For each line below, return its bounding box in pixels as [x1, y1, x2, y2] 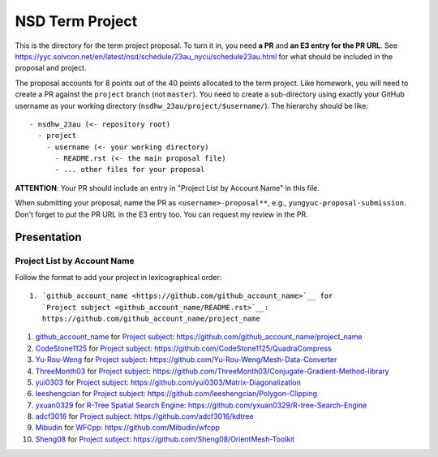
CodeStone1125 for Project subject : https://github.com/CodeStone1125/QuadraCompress [35, 343, 332, 353]
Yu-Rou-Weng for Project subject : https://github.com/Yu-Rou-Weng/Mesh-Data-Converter [35, 355, 337, 364]
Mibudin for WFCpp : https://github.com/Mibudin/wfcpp [35, 423, 221, 433]
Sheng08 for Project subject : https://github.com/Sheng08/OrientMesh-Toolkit [35, 434, 295, 444]
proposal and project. [15, 63, 87, 73]
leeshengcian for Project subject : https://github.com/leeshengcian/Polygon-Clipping [35, 389, 318, 399]
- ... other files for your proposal [54, 165, 205, 175]
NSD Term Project [15, 12, 138, 30]
